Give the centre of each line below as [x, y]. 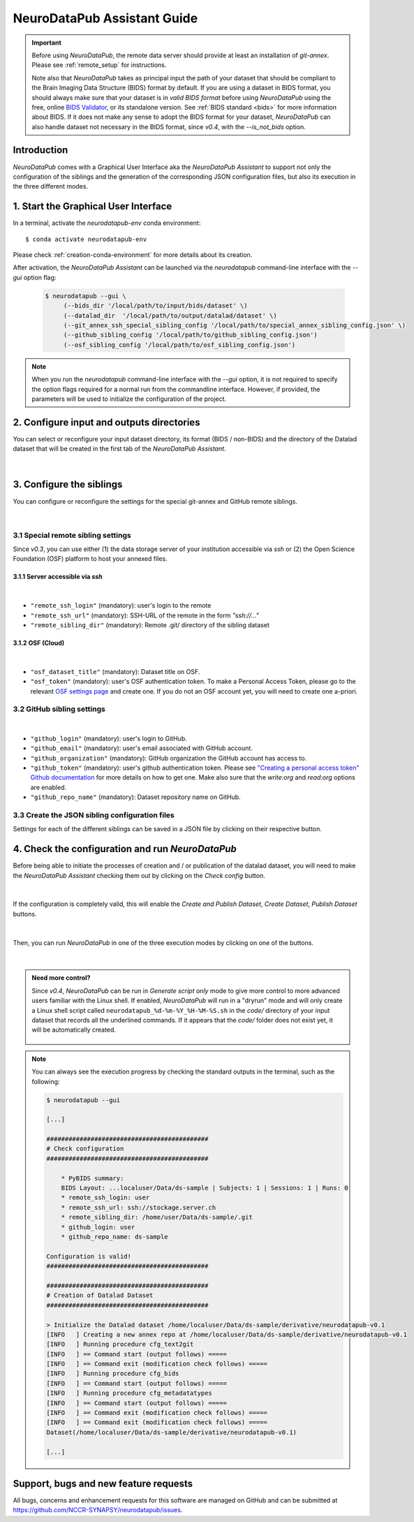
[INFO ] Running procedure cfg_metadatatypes [129, 1393]
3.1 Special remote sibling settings [72, 535]
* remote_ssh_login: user [105, 1198]
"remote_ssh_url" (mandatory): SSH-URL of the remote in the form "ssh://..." [145, 615]
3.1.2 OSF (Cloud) [39, 643]
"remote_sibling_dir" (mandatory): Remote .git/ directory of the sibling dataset [150, 625]
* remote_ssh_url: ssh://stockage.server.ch [139, 1207]
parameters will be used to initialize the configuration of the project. [129, 399]
